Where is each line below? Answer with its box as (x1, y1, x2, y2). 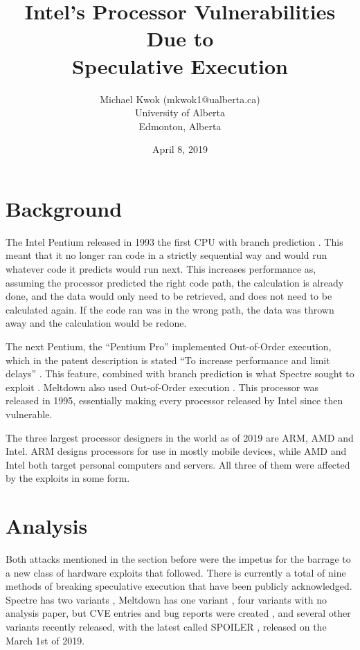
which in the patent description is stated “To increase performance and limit (6, 352, 330, 367)
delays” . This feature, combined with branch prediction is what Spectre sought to (6, 366, 354, 381)
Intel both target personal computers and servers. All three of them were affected (6, 457, 350, 471)
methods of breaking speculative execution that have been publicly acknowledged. (6, 579, 352, 593)
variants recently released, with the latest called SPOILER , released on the (6, 620, 327, 633)
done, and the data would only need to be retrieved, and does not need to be (6, 289, 332, 303)
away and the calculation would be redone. (6, 316, 187, 330)
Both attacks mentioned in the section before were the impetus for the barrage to (6, 552, 351, 566)
